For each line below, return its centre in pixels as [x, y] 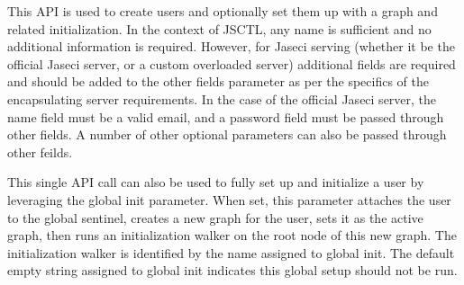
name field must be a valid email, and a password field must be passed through [226, 116]
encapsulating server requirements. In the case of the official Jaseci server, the [222, 98]
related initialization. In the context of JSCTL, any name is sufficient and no [219, 28]
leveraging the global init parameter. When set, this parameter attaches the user [229, 199]
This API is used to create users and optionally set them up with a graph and [223, 11]
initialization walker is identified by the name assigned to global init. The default [231, 252]
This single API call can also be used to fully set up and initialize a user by [216, 182]
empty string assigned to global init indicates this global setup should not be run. [232, 270]
